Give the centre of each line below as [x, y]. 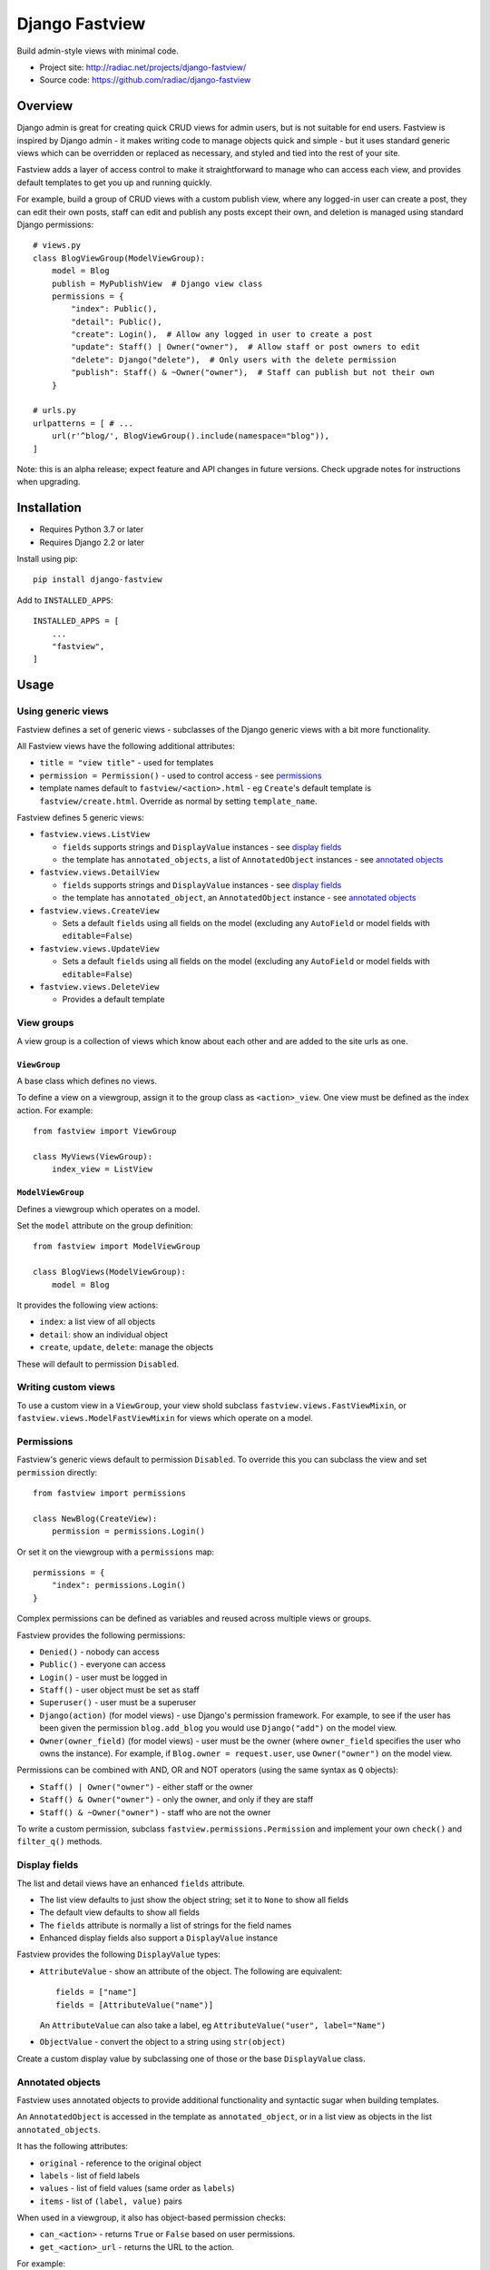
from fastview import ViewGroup [105, 1131]
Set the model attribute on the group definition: [105, 1226]
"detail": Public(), [117, 321]
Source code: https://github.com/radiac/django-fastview [145, 80]
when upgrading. [49, 482]
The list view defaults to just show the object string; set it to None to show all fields [194, 1900]
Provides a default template [113, 1000]
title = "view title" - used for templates [127, 763]
